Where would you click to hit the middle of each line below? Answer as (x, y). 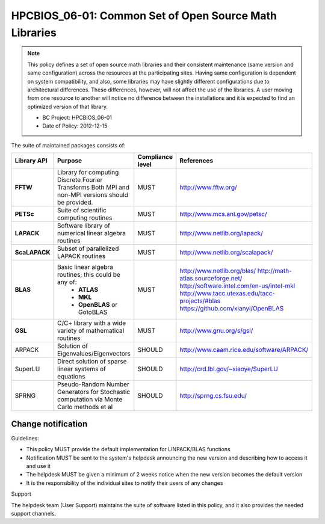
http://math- (274, 271)
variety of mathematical (91, 331)
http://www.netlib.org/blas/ (218, 271)
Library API (31, 161)
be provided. (75, 203)
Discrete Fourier (80, 180)
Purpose (70, 161)
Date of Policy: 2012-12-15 (75, 126)
